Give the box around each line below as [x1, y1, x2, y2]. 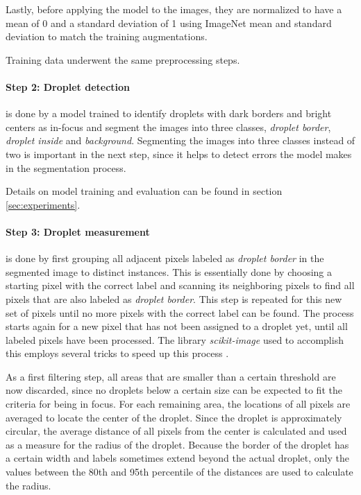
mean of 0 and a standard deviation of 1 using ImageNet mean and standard [6, 15, 332, 30]
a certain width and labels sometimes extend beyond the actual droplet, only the [6, 451, 349, 465]
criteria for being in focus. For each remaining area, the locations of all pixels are [6, 397, 351, 411]
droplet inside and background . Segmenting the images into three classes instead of [6, 133, 355, 148]
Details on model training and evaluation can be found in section [6, 184, 283, 198]
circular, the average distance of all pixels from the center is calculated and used [6, 424, 347, 438]
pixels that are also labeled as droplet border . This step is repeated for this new [6, 291, 342, 306]
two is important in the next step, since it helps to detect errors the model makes [6, 146, 352, 161]
